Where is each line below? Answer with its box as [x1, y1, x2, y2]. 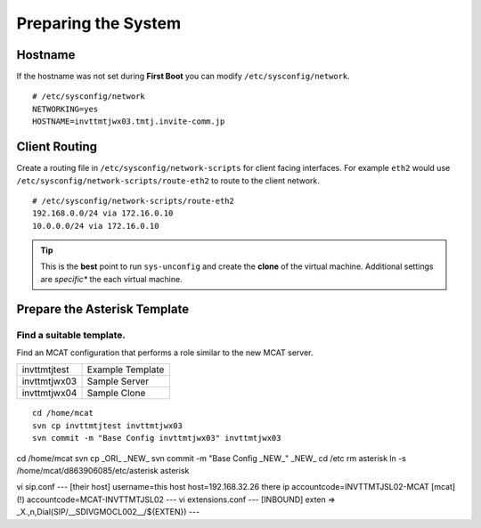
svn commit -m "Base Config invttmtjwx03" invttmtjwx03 [32, 433, 281, 443]
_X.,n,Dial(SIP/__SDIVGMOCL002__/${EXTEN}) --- [16, 507, 200, 517]
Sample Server [86, 375, 150, 387]
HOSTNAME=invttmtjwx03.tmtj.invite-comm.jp [32, 117, 225, 126]
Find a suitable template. [16, 329, 126, 341]
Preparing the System [16, 13, 182, 33]
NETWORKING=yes [32, 103, 99, 114]
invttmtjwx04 [21, 387, 77, 400]
